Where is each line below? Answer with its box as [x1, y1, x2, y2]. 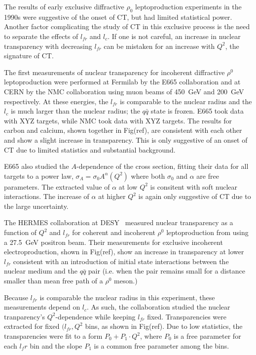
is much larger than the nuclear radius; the [10, 106, 140, 116]
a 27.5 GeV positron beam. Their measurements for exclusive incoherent [4, 237, 223, 247]
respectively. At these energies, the [4, 96, 109, 106]
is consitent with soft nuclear [150, 181, 237, 192]
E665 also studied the [4, 161, 69, 171]
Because [4, 292, 28, 302]
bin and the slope [30, 340, 82, 351]
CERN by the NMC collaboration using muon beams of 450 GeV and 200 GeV [4, 86, 244, 96]
